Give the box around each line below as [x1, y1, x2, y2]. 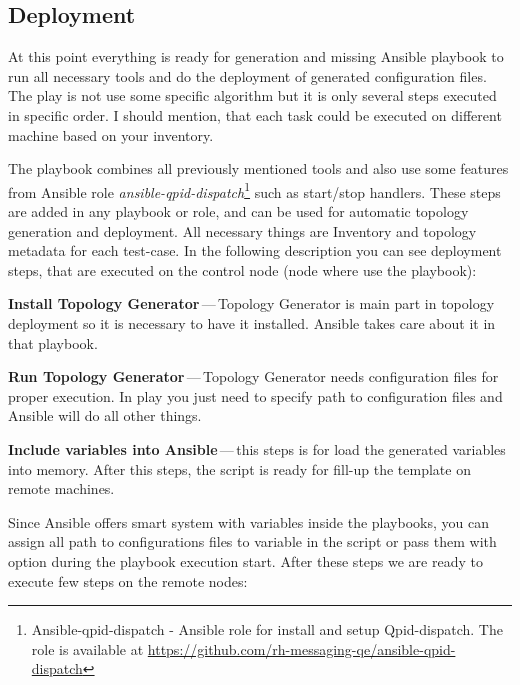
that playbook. [8, 332, 98, 353]
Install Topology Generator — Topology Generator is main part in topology [8, 293, 495, 314]
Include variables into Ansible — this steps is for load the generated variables [8, 438, 506, 459]
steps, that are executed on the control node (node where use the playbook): [8, 259, 477, 280]
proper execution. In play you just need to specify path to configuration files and [8, 385, 503, 406]
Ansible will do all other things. [8, 405, 202, 426]
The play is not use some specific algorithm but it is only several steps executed [8, 85, 497, 106]
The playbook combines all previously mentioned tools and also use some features [8, 158, 509, 179]
